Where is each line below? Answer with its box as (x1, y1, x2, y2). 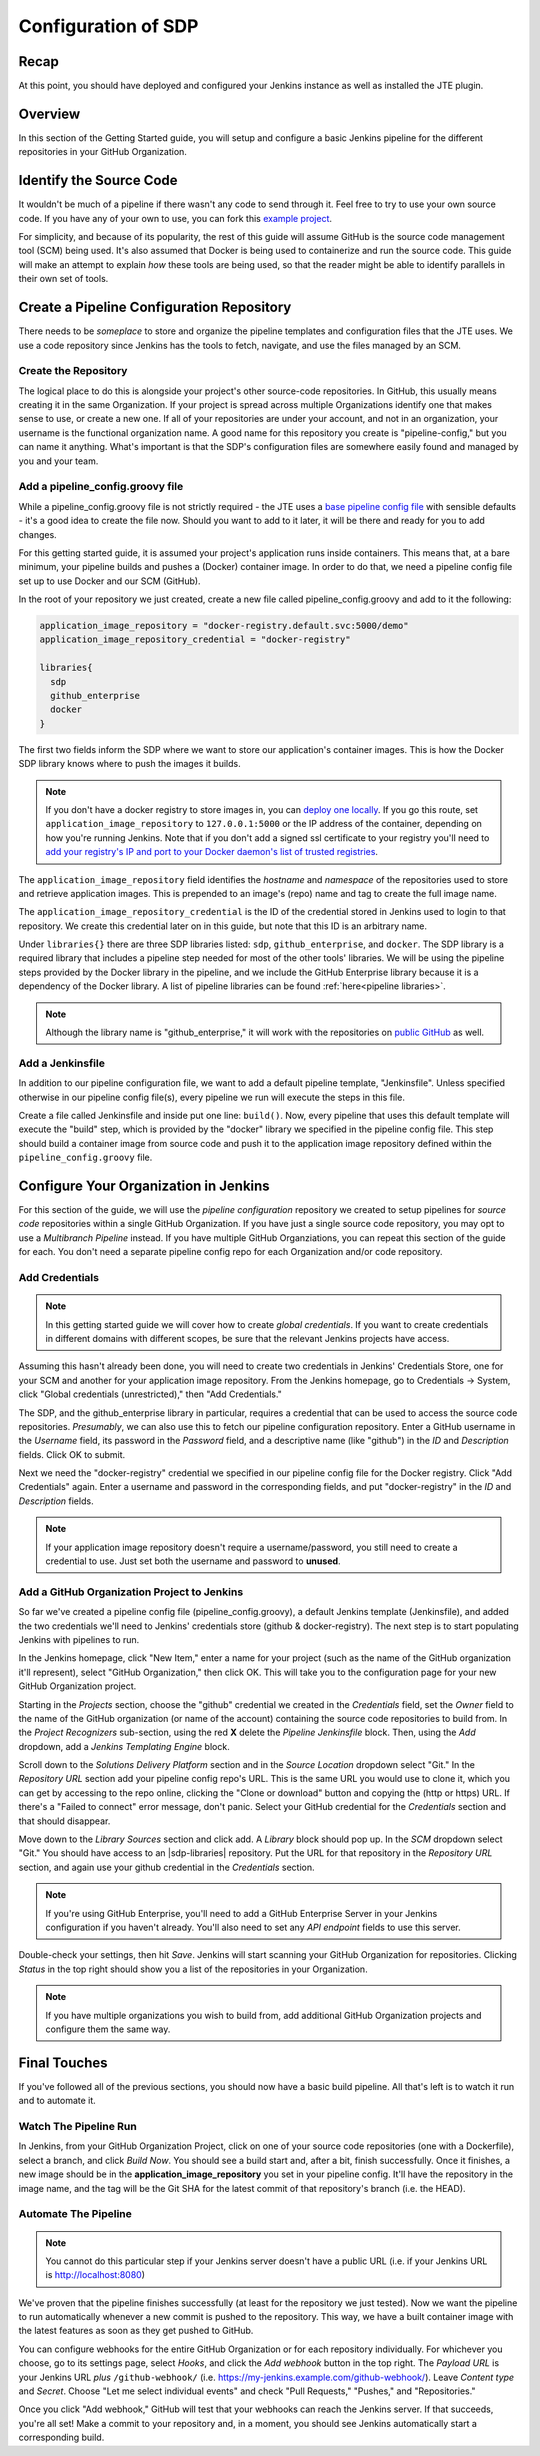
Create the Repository (18, 364, 128, 378)
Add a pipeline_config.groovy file (18, 480, 184, 494)
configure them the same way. (45, 2023, 171, 2035)
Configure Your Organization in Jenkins (18, 1177, 270, 1194)
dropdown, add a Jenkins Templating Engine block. (18, 1740, 230, 1752)
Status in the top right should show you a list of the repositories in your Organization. (18, 1963, 369, 1975)
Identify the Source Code (18, 172, 179, 189)
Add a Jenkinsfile (18, 1056, 105, 1070)
